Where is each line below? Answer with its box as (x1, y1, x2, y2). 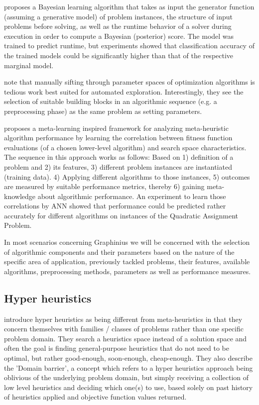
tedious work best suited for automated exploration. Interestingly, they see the (4, 86, 244, 97)
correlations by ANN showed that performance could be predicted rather (4, 201, 226, 211)
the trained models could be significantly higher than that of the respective (4, 50, 234, 60)
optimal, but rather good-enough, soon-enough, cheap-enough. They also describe (4, 353, 253, 363)
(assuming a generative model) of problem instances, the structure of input (4, 11, 233, 21)
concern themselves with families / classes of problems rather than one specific (4, 323, 244, 334)
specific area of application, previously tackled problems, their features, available (4, 256, 250, 267)
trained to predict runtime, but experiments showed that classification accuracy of (4, 40, 255, 51)
